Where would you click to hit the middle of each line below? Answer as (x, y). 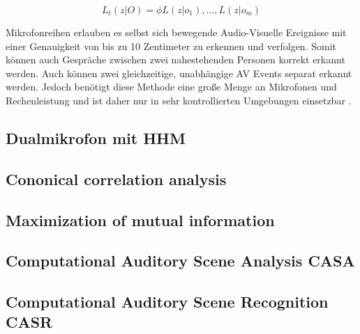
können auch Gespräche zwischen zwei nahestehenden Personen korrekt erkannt (175, 59)
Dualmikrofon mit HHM (96, 137)
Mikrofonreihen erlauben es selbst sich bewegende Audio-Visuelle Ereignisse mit (176, 32)
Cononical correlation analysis (116, 178)
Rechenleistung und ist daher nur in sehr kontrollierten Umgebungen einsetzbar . (179, 100)
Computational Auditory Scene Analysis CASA (180, 261)
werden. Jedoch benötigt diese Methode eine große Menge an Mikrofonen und (171, 87)
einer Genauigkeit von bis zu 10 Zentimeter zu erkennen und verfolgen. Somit (171, 46)
